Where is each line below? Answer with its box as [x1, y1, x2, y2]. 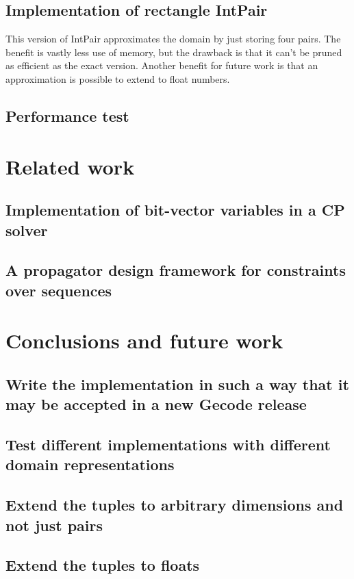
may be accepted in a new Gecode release [5, 394, 307, 415]
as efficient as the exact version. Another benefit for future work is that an [5, 58, 318, 73]
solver [5, 219, 48, 240]
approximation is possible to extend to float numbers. [5, 71, 230, 86]
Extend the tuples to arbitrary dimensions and [5, 494, 344, 515]
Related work [5, 152, 135, 180]
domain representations [5, 454, 175, 475]
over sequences [5, 279, 112, 300]
